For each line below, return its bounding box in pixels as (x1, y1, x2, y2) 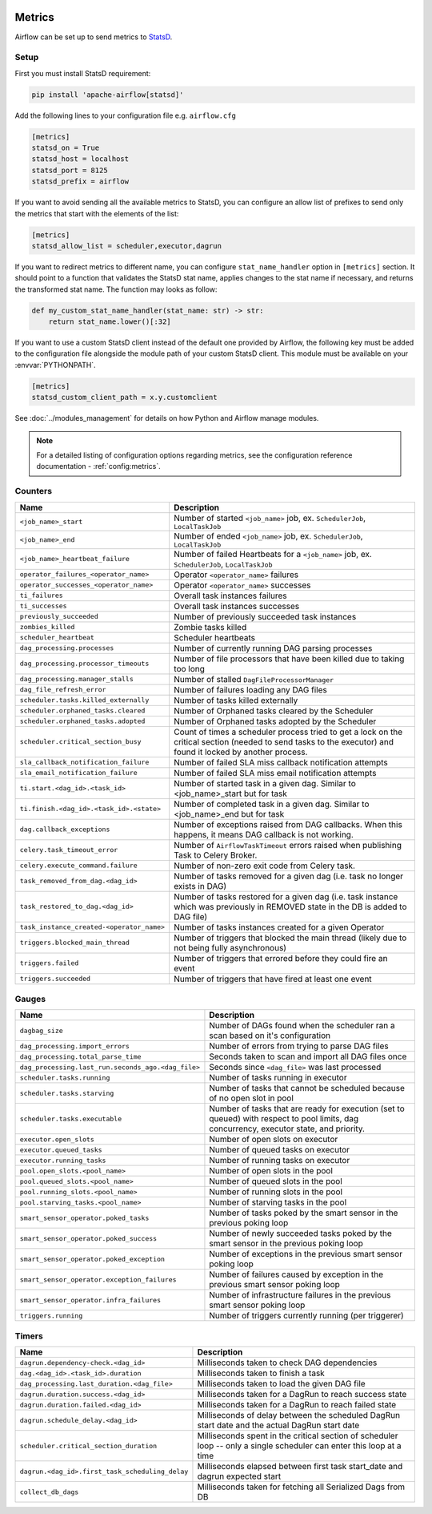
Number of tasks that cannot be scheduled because (209, 1083, 406, 1094)
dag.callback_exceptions (19, 826, 110, 834)
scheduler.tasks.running (19, 1073, 110, 1082)
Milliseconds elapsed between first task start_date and (197, 1461, 403, 1472)
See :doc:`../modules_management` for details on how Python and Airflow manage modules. (14, 414, 319, 423)
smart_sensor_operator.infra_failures (19, 1295, 162, 1304)
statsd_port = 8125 (31, 165, 108, 175)
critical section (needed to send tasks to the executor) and (173, 736, 394, 747)
